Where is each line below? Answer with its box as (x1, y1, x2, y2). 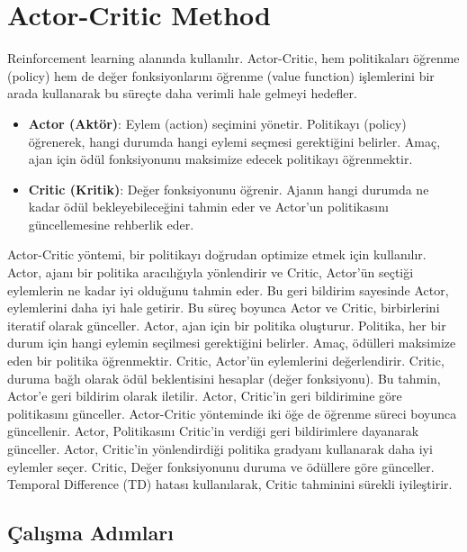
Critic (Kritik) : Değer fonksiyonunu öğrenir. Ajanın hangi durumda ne (28, 179, 429, 198)
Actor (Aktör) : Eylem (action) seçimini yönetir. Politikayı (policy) (28, 113, 407, 132)
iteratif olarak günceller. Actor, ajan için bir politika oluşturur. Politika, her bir (7, 315, 446, 334)
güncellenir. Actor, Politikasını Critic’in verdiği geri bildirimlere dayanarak (7, 421, 419, 440)
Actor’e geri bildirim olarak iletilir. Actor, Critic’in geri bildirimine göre (7, 386, 402, 405)
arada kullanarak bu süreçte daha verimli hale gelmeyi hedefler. (7, 84, 357, 103)
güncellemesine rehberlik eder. (28, 214, 194, 233)
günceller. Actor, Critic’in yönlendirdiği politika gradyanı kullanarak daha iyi (7, 439, 433, 457)
